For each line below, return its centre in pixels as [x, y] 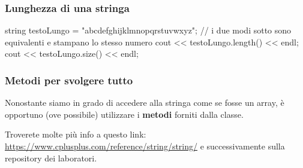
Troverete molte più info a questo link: [76, 134]
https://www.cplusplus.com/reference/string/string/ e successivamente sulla [145, 146]
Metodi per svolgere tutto [69, 80]
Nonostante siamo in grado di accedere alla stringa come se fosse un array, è [145, 103]
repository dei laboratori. [51, 158]
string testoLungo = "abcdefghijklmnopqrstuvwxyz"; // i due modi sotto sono [148, 30]
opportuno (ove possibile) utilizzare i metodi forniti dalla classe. [124, 114]
